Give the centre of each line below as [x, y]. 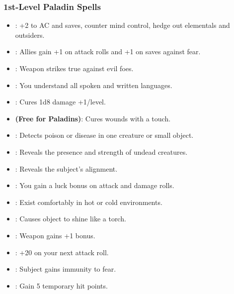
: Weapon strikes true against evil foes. [74, 68]
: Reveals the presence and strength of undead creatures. [101, 151]
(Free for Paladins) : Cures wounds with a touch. [93, 118]
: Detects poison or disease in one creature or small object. [104, 135]
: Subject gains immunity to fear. [66, 269]
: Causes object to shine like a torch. [71, 219]
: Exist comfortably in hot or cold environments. [89, 202]
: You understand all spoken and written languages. [94, 85]
